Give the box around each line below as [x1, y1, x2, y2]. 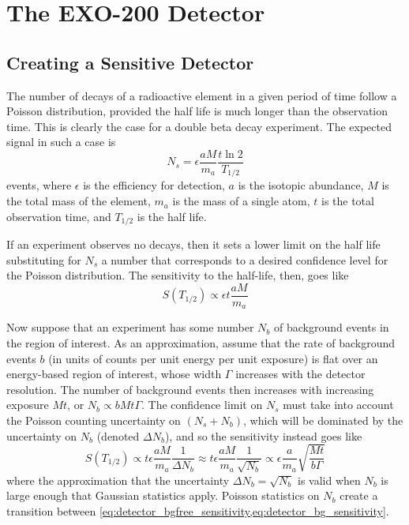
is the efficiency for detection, [83, 177, 225, 193]
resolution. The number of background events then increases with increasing [6, 381, 374, 397]
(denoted [96, 427, 140, 444]
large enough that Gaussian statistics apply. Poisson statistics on [6, 487, 320, 504]
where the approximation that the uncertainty [6, 471, 230, 488]
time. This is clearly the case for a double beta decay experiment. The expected [6, 118, 392, 134]
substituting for [6, 251, 81, 268]
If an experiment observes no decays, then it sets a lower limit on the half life [6, 236, 381, 253]
